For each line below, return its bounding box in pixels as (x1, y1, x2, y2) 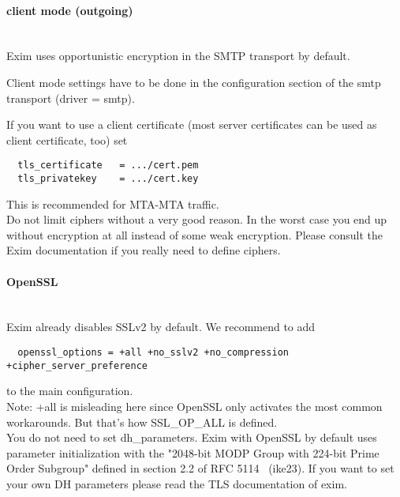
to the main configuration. (6, 382, 133, 399)
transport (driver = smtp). (6, 89, 135, 106)
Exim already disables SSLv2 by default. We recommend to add (6, 318, 316, 335)
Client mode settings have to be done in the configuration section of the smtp (6, 73, 381, 90)
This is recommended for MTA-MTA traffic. (6, 195, 219, 212)
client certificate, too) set (6, 131, 128, 148)
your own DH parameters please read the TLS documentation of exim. (6, 475, 347, 491)
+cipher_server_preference (6, 360, 148, 371)
